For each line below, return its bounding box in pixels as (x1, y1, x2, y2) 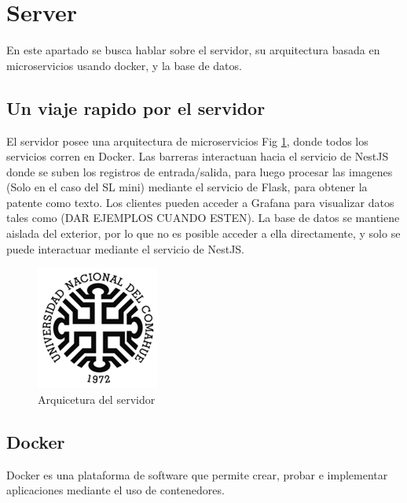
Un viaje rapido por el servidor (6, 95, 266, 120)
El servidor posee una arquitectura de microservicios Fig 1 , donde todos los (6, 132, 368, 149)
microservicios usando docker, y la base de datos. (6, 57, 242, 73)
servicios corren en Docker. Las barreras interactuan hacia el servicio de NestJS (6, 148, 389, 165)
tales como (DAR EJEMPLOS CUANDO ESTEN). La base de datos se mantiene (6, 209, 400, 226)
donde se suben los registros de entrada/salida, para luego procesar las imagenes (6, 163, 393, 179)
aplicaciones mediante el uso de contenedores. (6, 482, 225, 498)
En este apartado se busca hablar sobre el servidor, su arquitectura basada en (6, 42, 380, 58)
